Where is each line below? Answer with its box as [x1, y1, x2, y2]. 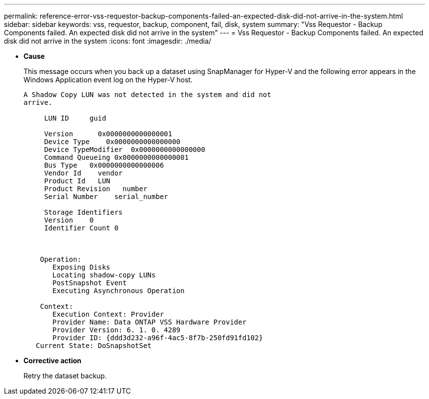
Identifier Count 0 [44, 224, 119, 232]
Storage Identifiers [44, 208, 123, 216]
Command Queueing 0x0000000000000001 [44, 153, 189, 161]
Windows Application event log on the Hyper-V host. [24, 75, 193, 84]
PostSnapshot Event [52, 279, 127, 287]
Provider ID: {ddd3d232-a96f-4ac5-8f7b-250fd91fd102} [52, 334, 263, 342]
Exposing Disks [52, 263, 111, 271]
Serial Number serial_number [44, 193, 168, 200]
